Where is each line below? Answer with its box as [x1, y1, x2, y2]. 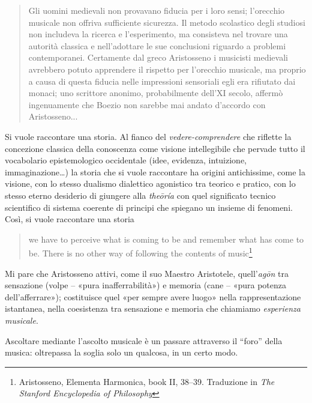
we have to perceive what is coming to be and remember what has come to [28, 232, 304, 245]
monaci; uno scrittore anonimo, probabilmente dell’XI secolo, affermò [28, 86, 283, 99]
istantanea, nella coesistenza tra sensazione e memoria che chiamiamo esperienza [5, 302, 301, 315]
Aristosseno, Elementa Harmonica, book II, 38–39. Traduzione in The [19, 375, 275, 387]
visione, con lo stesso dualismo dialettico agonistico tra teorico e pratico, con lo [5, 177, 296, 190]
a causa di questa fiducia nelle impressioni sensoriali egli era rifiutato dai [28, 74, 296, 87]
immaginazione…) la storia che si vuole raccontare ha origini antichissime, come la [5, 165, 305, 178]
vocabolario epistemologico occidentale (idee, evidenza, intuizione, [5, 154, 247, 166]
